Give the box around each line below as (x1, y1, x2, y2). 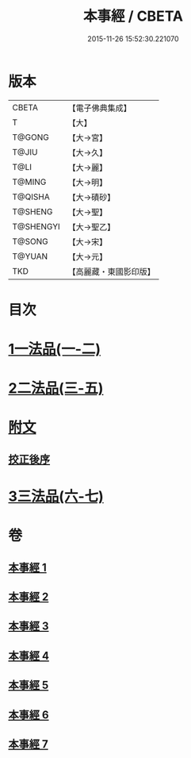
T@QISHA (12, 191, 50, 202)
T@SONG (12, 236, 49, 247)
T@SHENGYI (12, 221, 61, 232)
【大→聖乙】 (67, 221, 116, 233)
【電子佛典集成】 (67, 102, 132, 114)
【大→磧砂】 (67, 191, 116, 202)
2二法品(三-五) (8, 379, 104, 398)
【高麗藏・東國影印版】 (67, 266, 156, 277)
